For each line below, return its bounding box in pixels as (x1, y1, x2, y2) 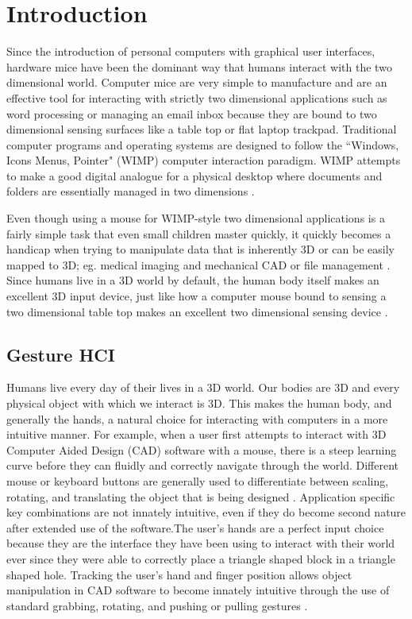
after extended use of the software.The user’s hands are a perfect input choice (6, 519, 384, 536)
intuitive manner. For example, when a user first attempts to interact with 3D (6, 426, 387, 443)
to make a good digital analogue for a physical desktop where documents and (6, 167, 383, 184)
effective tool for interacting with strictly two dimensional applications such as (6, 89, 387, 106)
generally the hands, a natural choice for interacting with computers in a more (6, 410, 388, 427)
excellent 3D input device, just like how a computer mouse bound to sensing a (6, 288, 387, 304)
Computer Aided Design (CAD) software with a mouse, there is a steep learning (6, 441, 397, 458)
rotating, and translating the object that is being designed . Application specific (6, 488, 395, 505)
